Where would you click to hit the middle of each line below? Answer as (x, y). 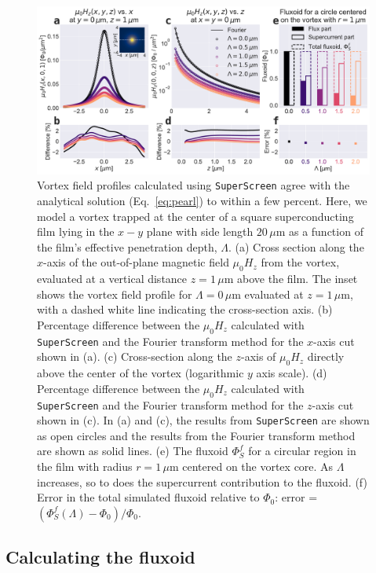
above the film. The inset (298, 279)
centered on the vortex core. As (258, 466)
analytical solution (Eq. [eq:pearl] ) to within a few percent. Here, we (202, 200)
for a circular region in (302, 451)
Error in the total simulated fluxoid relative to (148, 497)
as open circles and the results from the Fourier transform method (196, 435)
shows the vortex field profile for (115, 294)
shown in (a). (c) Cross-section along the (135, 356)
